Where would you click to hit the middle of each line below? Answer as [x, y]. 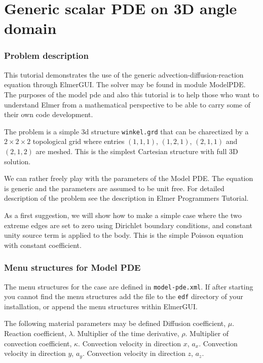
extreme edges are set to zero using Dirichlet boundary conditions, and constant [128, 225]
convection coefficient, [38, 343]
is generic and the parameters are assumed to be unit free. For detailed [114, 188]
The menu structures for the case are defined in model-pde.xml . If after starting [129, 286]
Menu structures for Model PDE [72, 267]
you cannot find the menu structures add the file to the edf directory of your [124, 296]
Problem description [46, 56]
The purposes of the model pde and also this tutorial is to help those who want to [131, 94]
